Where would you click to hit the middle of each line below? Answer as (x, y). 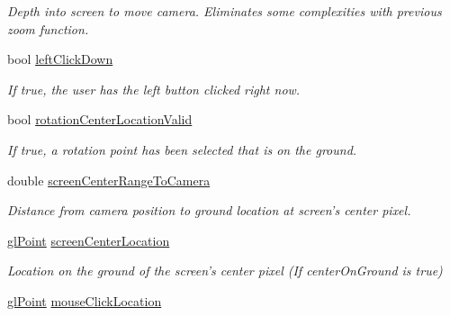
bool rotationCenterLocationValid (100, 119)
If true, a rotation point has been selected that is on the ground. (182, 149)
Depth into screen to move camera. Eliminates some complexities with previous (225, 11)
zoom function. (48, 28)
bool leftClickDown (60, 59)
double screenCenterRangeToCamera (109, 180)
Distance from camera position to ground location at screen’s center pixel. (209, 210)
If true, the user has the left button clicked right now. (154, 89)
